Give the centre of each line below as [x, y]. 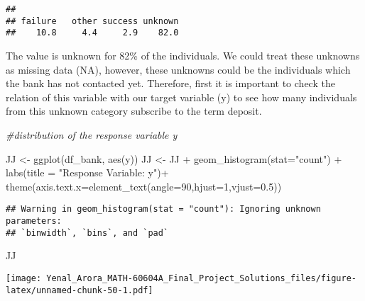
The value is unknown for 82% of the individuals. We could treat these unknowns [183, 55]
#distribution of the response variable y [92, 134]
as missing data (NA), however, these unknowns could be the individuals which [178, 69]
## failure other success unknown [92, 21]
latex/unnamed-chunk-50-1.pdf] [80, 290]
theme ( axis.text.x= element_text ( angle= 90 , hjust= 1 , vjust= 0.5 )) [144, 186]
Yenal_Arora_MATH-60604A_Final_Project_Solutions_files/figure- [201, 278]
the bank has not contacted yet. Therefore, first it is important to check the [170, 83]
